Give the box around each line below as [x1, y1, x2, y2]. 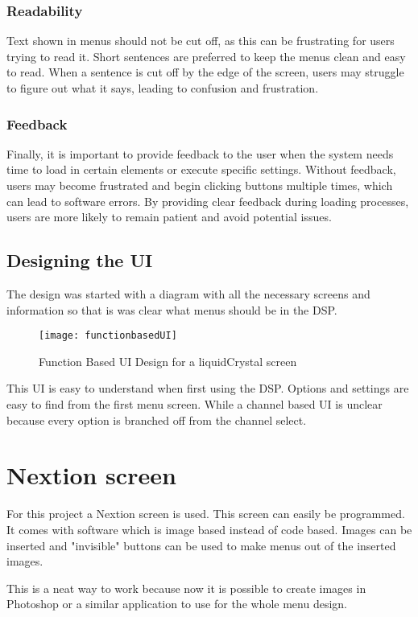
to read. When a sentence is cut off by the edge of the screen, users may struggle [6, 64, 404, 80]
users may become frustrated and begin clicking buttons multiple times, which [6, 177, 393, 193]
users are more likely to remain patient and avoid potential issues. [6, 208, 332, 225]
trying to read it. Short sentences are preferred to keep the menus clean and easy [6, 47, 406, 64]
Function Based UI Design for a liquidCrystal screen [39, 352, 297, 369]
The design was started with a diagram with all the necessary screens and [6, 285, 370, 302]
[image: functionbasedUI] [39, 330, 177, 342]
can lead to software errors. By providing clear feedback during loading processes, [6, 192, 409, 209]
